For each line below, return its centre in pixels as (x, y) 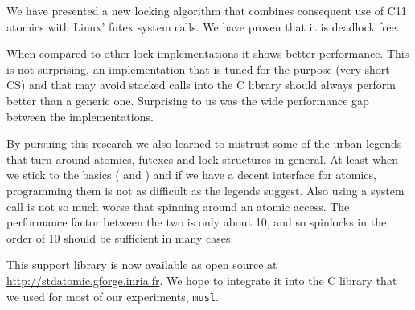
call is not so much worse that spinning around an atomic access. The (178, 206)
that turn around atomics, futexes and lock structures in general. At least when (203, 159)
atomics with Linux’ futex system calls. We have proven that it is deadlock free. (203, 26)
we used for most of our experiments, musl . (113, 296)
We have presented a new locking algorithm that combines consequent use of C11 (207, 10)
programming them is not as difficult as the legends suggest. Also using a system (205, 190)
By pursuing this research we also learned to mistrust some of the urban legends (204, 143)
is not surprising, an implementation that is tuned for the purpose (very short (198, 69)
